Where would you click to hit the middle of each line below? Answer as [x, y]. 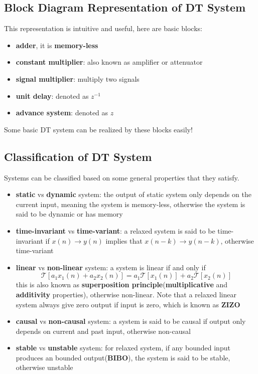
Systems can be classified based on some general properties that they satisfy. [122, 177]
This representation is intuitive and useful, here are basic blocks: [103, 28]
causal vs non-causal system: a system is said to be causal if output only [131, 321]
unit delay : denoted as [52, 96]
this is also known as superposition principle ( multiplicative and [122, 285]
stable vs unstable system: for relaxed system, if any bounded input [123, 348]
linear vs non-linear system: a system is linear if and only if [111, 267]
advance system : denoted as [62, 113]
